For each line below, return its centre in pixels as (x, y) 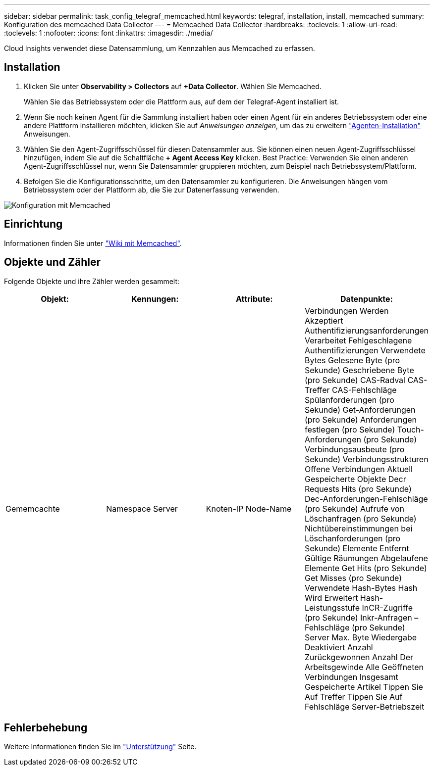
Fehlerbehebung (46, 727)
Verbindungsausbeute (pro (354, 449)
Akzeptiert (324, 320)
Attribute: (254, 299)
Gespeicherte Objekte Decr (355, 479)
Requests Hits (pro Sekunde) (358, 489)
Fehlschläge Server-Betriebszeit (364, 706)
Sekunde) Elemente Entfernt (357, 548)
